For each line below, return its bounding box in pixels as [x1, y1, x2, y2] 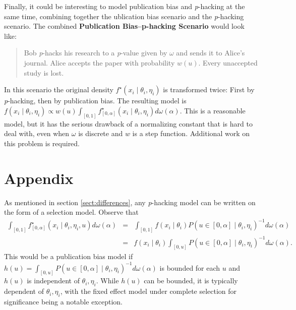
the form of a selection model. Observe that [4, 207, 139, 217]
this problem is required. [4, 138, 80, 148]
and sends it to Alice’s [176, 47, 245, 58]
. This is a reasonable [180, 105, 246, 115]
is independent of [27, 275, 80, 286]
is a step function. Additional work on [132, 128, 250, 139]
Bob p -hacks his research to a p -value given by [24, 47, 167, 58]
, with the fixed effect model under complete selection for [60, 286, 237, 296]
